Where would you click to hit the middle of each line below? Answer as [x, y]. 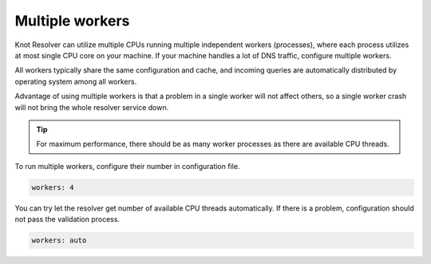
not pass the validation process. [67, 219]
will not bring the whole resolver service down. [92, 107]
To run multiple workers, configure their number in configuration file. [127, 166]
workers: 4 [53, 187]
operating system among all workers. [76, 81]
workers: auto [59, 240]
